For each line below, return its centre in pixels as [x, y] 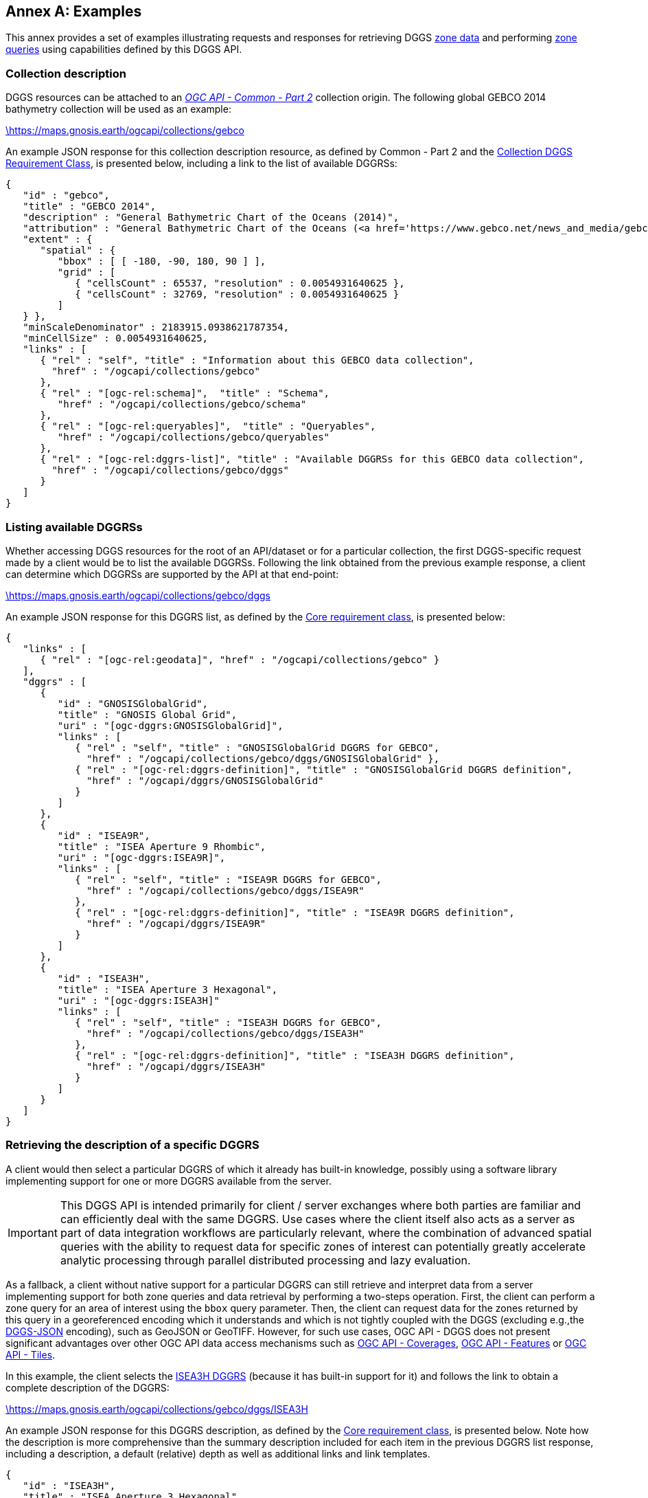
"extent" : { [58, 239]
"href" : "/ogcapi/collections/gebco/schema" [182, 404]
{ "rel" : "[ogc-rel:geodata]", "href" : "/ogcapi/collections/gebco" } [240, 659]
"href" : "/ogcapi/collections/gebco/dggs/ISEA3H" [225, 1033]
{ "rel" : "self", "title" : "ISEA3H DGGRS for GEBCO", [228, 1022]
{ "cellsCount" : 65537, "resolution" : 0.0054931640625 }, [240, 283]
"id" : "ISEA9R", [104, 835]
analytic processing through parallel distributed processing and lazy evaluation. [265, 1260]
